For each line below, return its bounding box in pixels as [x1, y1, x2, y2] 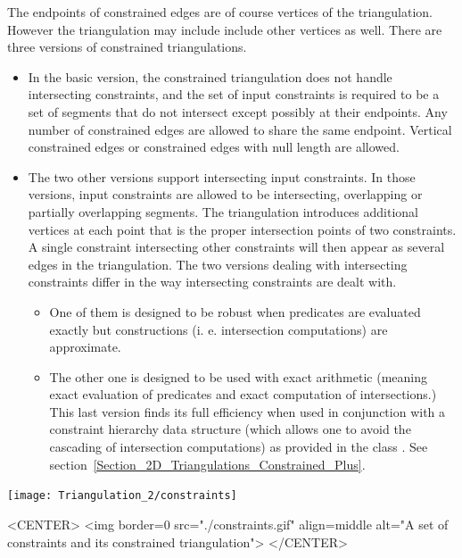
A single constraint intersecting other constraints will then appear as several [28, 237, 445, 256]
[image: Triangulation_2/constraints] [7, 489, 237, 503]
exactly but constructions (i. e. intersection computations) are [49, 320, 388, 338]
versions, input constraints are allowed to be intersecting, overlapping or [28, 185, 423, 204]
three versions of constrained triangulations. [7, 37, 247, 56]
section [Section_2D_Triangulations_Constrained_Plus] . [49, 454, 366, 473]
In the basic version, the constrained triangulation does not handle [28, 67, 392, 86]
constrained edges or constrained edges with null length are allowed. [28, 137, 400, 156]
